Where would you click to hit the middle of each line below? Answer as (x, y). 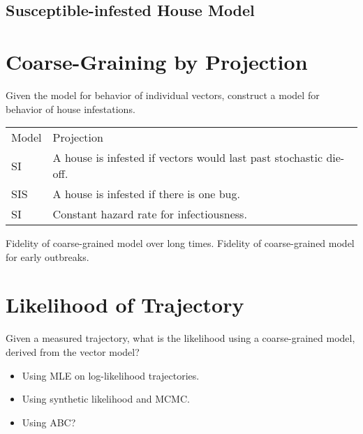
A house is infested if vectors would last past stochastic (188, 158)
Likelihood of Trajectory (125, 305)
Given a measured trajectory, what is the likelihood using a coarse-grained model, (180, 338)
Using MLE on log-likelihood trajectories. (111, 375)
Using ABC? (49, 422)
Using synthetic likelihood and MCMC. (106, 399)
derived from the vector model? (73, 352)
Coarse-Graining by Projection (157, 61)
